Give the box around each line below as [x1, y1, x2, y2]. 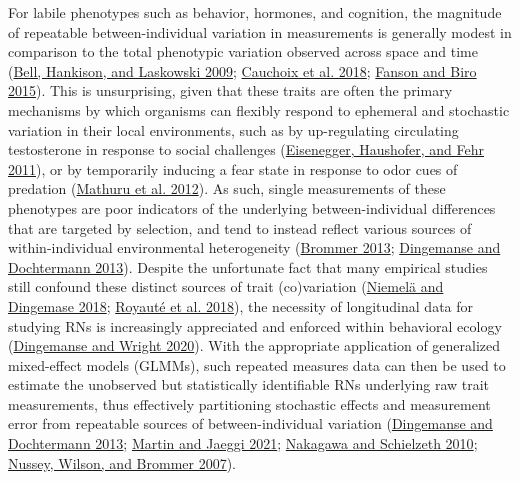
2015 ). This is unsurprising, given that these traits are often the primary [8, 80, 453, 101]
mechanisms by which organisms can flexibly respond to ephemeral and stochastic [8, 99, 510, 120]
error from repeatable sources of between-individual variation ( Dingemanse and [8, 413, 493, 434]
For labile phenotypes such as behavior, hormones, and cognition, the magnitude [8, 2, 502, 22]
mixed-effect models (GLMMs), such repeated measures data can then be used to [8, 354, 506, 375]
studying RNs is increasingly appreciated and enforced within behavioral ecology [8, 315, 502, 336]
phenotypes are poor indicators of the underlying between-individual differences [8, 197, 496, 218]
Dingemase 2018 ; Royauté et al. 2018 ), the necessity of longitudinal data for [8, 295, 474, 316]
